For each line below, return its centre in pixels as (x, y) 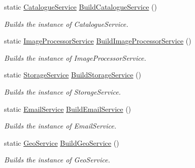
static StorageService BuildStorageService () (73, 75)
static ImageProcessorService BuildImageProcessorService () (98, 41)
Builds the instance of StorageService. (62, 91)
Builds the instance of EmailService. (60, 126)
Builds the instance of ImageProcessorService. (75, 57)
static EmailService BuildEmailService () (68, 109)
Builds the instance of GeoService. (57, 160)
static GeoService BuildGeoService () (62, 142)
